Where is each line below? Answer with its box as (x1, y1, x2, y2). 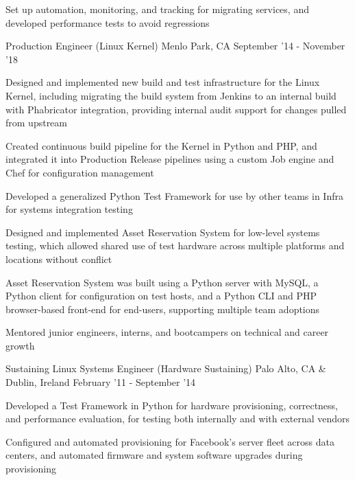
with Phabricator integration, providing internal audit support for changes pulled (5, 102, 347, 116)
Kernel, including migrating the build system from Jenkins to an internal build (5, 88, 336, 102)
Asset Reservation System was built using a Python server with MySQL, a (5, 275, 319, 289)
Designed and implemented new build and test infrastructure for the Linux (5, 75, 320, 89)
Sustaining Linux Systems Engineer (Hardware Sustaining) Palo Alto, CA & (5, 361, 326, 376)
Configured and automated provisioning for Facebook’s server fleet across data (5, 434, 334, 448)
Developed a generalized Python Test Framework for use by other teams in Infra (5, 188, 343, 203)
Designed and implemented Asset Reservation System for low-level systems (5, 225, 320, 239)
